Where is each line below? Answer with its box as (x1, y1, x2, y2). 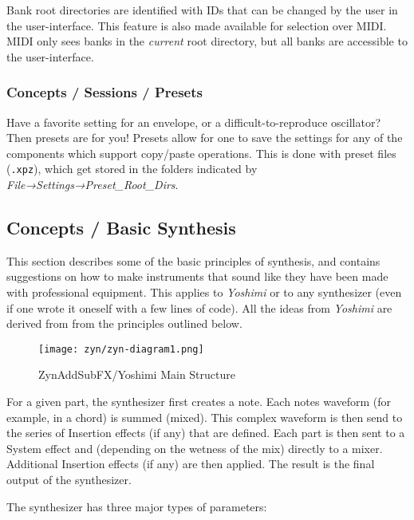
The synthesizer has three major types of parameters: (6, 498, 267, 514)
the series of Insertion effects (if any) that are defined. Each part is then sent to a (6, 424, 405, 441)
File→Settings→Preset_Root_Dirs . (6, 176, 179, 193)
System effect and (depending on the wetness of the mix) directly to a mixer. (6, 439, 383, 456)
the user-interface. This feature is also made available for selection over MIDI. (6, 17, 387, 33)
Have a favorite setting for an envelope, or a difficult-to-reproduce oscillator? (6, 113, 380, 130)
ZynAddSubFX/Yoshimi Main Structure (38, 366, 235, 383)
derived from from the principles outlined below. (6, 315, 242, 332)
